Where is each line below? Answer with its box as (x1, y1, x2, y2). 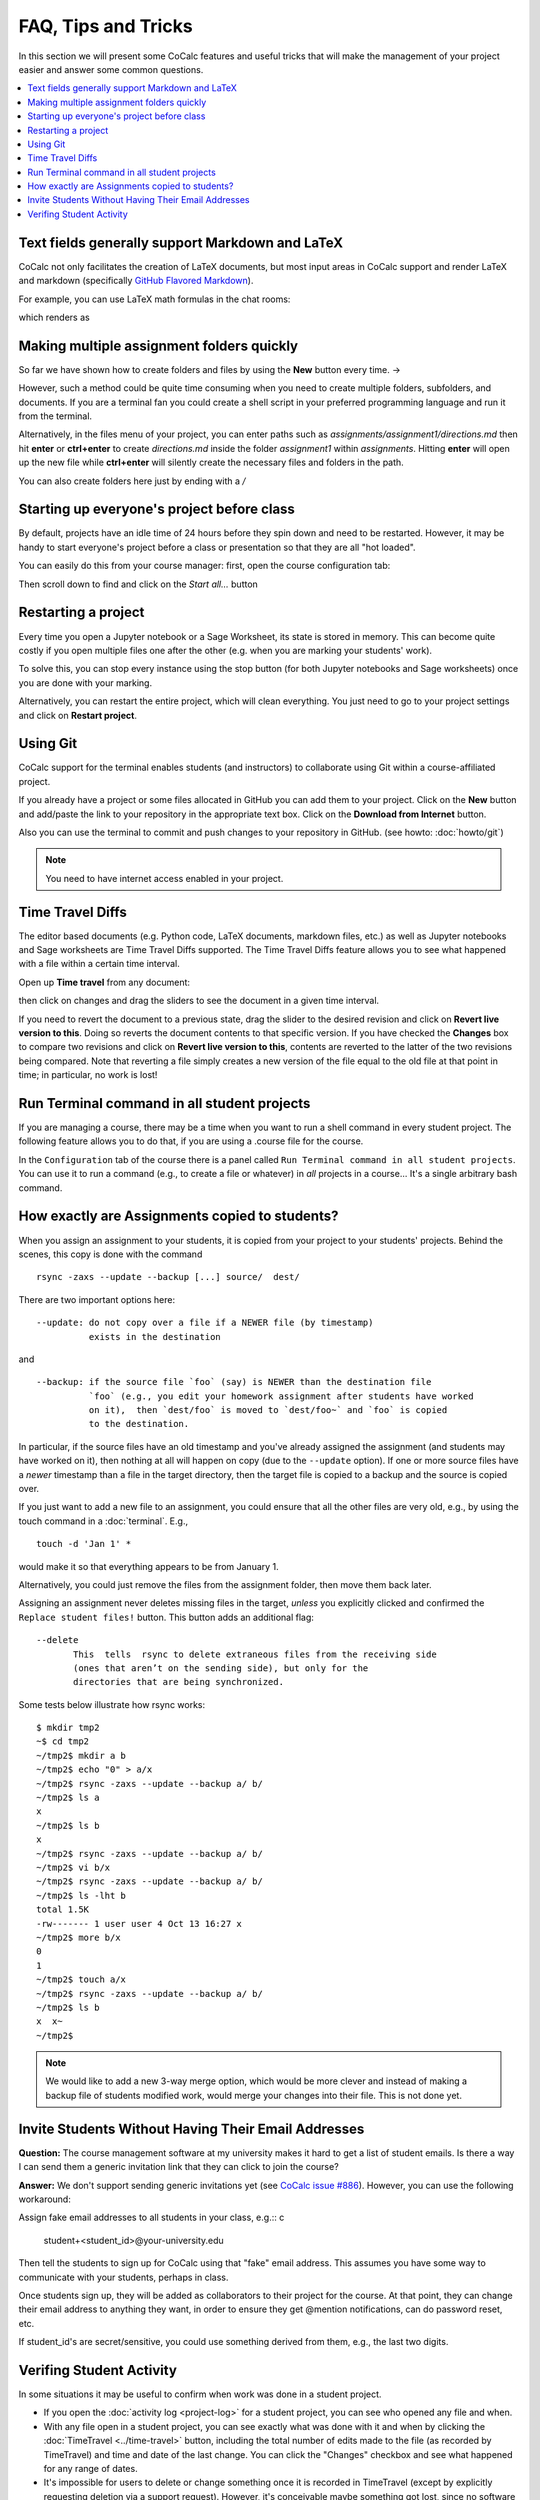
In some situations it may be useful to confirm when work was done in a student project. (18, 2388, 382, 2400)
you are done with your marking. (18, 676, 153, 689)
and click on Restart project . (18, 709, 137, 721)
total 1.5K (36, 1904, 90, 1915)
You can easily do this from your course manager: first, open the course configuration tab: (18, 560, 391, 572)
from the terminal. (18, 410, 93, 422)
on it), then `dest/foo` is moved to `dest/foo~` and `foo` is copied (88, 1405, 448, 1416)
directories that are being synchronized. (73, 1676, 285, 1688)
